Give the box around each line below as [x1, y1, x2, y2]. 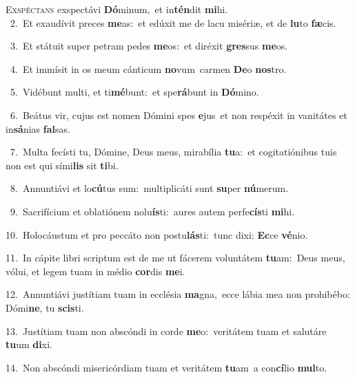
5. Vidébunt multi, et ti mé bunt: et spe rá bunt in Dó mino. [10, 85, 259, 99]
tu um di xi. [6, 337, 52, 352]
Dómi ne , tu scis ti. [6, 300, 84, 314]
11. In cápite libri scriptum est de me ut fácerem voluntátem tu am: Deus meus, [6, 250, 345, 265]
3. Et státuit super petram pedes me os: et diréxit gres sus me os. [10, 39, 288, 53]
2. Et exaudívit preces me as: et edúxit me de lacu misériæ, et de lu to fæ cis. [10, 15, 336, 30]
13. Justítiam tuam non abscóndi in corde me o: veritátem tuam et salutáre [6, 323, 327, 338]
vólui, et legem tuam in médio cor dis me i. [6, 263, 185, 278]
